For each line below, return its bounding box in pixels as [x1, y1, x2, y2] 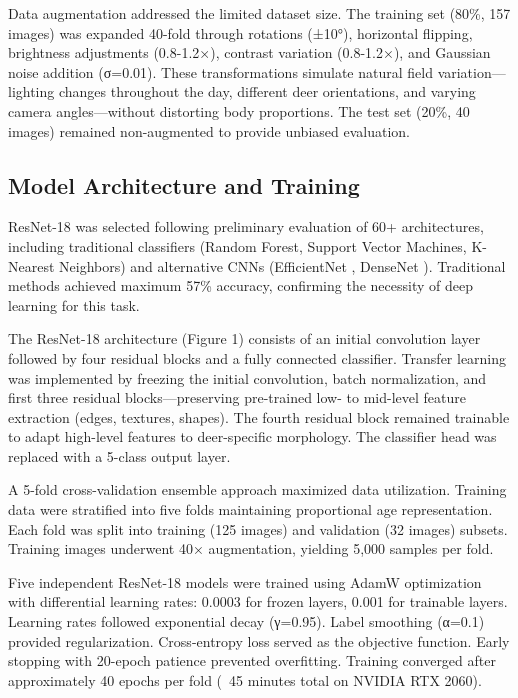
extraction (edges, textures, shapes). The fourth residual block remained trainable [8, 406, 510, 427]
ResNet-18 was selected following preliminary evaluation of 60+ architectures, [8, 216, 484, 237]
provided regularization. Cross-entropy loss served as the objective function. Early [8, 630, 510, 651]
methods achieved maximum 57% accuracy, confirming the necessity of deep [8, 275, 473, 296]
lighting [8, 81, 55, 102]
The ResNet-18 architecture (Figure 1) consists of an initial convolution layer [8, 328, 481, 349]
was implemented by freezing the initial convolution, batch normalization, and [8, 367, 487, 388]
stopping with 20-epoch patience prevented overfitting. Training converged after [8, 650, 496, 671]
